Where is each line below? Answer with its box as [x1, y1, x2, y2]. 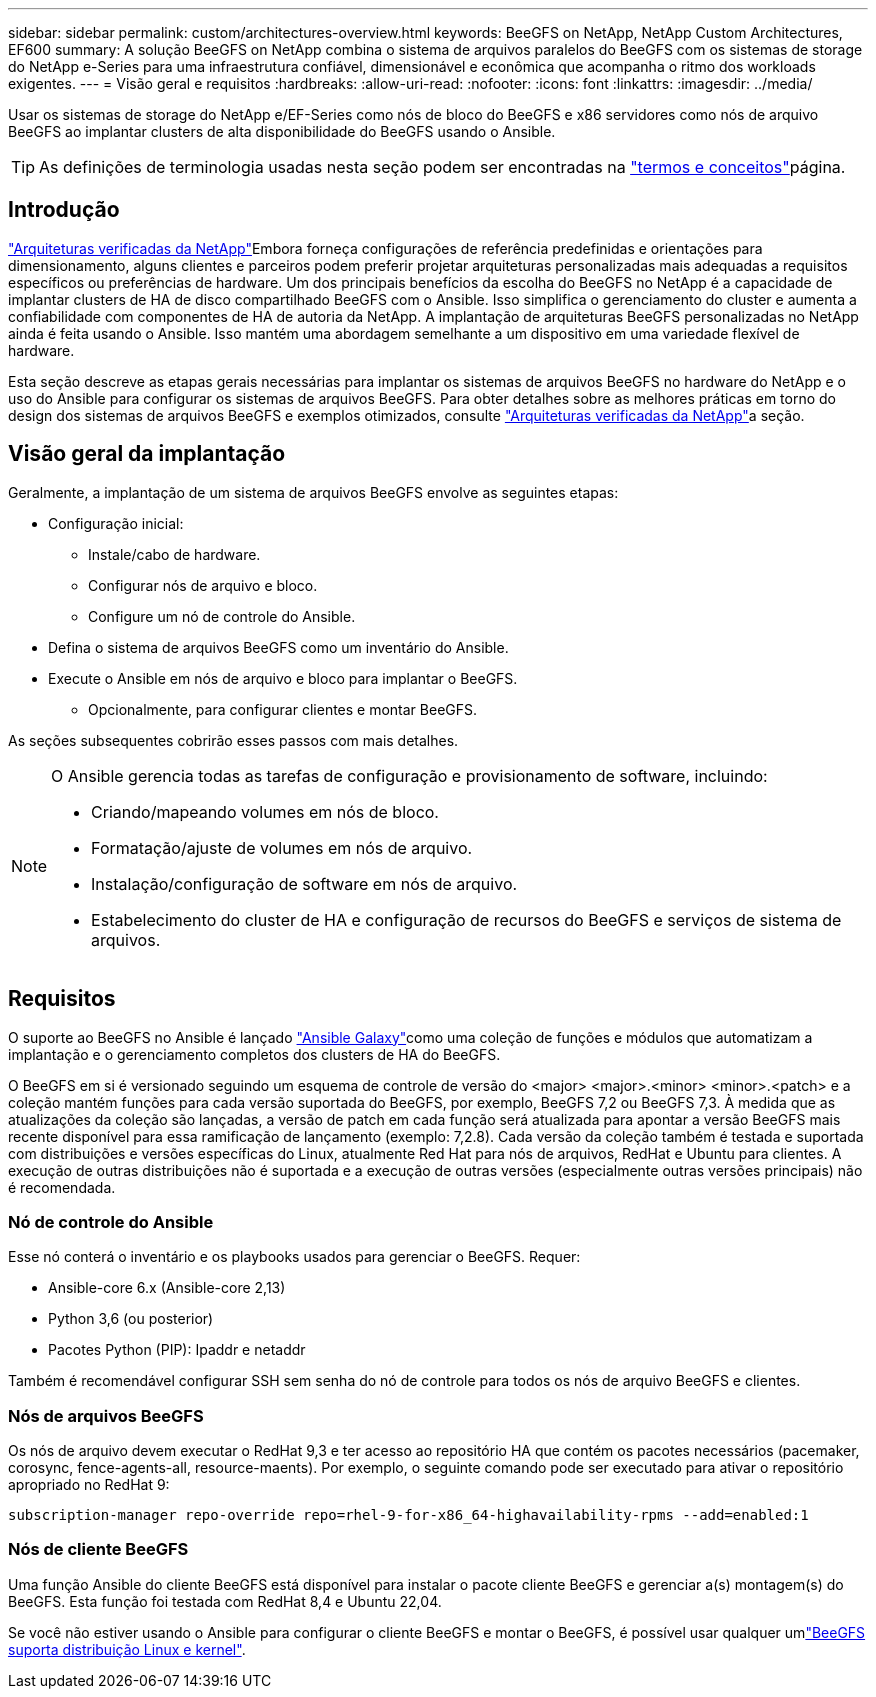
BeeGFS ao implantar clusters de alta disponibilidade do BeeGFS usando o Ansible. [8, 123, 556, 140]
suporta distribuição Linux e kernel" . [8, 1640, 246, 1658]
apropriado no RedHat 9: [8, 1476, 170, 1494]
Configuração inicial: [48, 514, 184, 532]
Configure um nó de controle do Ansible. [88, 607, 356, 625]
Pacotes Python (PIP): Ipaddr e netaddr [48, 1341, 306, 1359]
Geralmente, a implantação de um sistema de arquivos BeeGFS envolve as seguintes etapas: [8, 483, 619, 501]
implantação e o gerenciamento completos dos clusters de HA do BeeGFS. [8, 1045, 501, 1063]
